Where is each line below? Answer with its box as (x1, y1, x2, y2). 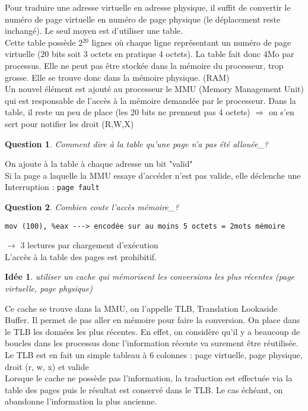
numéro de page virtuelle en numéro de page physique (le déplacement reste (5, 12, 281, 25)
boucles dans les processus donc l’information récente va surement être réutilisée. (5, 337, 299, 349)
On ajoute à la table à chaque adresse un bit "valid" (5, 157, 193, 170)
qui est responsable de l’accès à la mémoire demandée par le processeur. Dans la (5, 94, 296, 106)
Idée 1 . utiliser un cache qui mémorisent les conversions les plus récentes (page (5, 270, 295, 283)
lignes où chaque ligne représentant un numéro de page (91, 36, 291, 48)
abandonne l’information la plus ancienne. (5, 395, 157, 407)
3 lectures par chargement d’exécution (20, 239, 158, 251)
